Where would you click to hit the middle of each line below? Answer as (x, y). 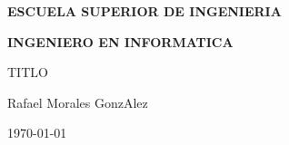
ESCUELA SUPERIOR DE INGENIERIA (144, 11)
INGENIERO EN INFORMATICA (120, 41)
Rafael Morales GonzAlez (78, 102)
